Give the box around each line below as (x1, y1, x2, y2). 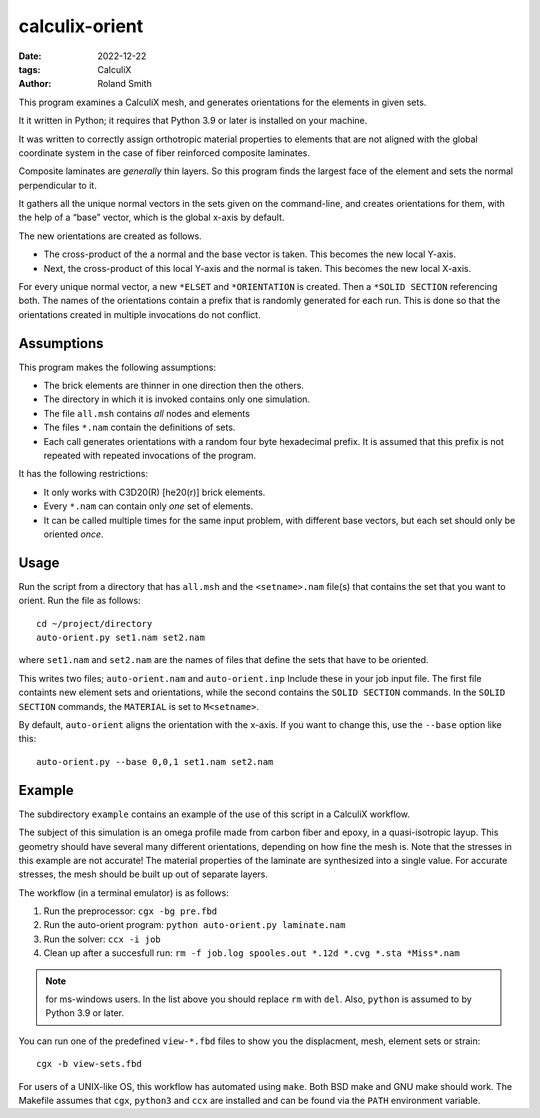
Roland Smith (97, 78, 152, 90)
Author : (18, 78, 52, 90)
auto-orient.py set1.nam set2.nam (36, 632, 205, 644)
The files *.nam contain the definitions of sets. (43, 421, 236, 434)
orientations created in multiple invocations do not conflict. (18, 308, 261, 320)
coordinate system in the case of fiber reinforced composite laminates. (18, 146, 310, 159)
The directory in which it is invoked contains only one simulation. (43, 393, 310, 405)
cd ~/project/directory (36, 618, 153, 629)
